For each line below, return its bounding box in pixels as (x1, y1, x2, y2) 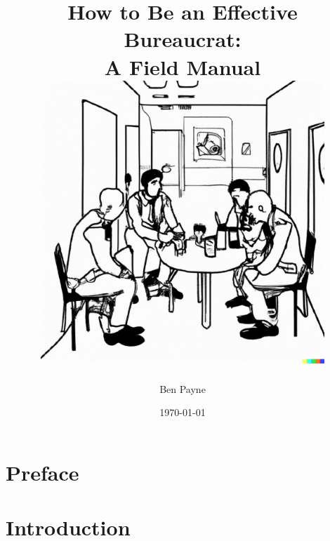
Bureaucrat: (124, 25, 242, 53)
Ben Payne (159, 381, 206, 396)
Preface (6, 458, 79, 487)
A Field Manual (104, 52, 261, 81)
